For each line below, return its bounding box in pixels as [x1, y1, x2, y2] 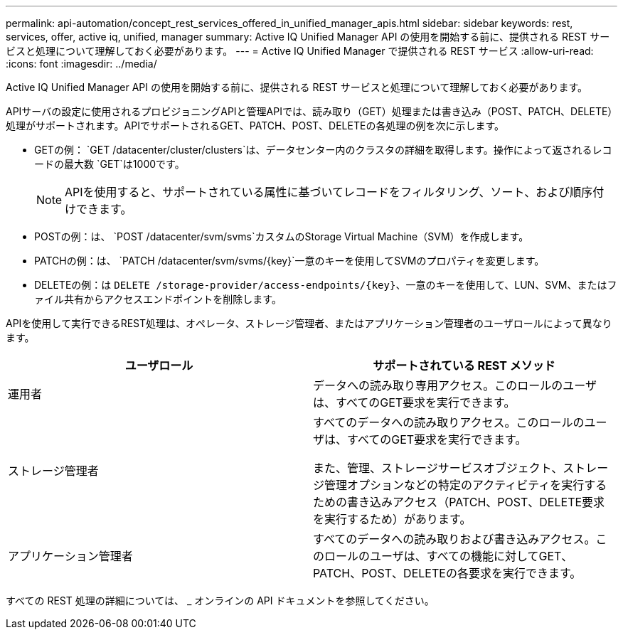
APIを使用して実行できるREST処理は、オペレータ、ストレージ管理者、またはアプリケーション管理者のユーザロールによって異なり [6, 317, 612, 329]
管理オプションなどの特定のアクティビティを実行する [324, 478, 607, 492]
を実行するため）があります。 [313, 512, 472, 526]
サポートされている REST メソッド [373, 358, 555, 373]
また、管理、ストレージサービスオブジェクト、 [313, 461, 563, 475]
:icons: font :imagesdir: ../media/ [6, 58, 157, 70]
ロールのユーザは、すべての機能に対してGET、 [324, 549, 573, 563]
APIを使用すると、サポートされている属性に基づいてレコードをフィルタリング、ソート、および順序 [65, 185, 593, 199]
